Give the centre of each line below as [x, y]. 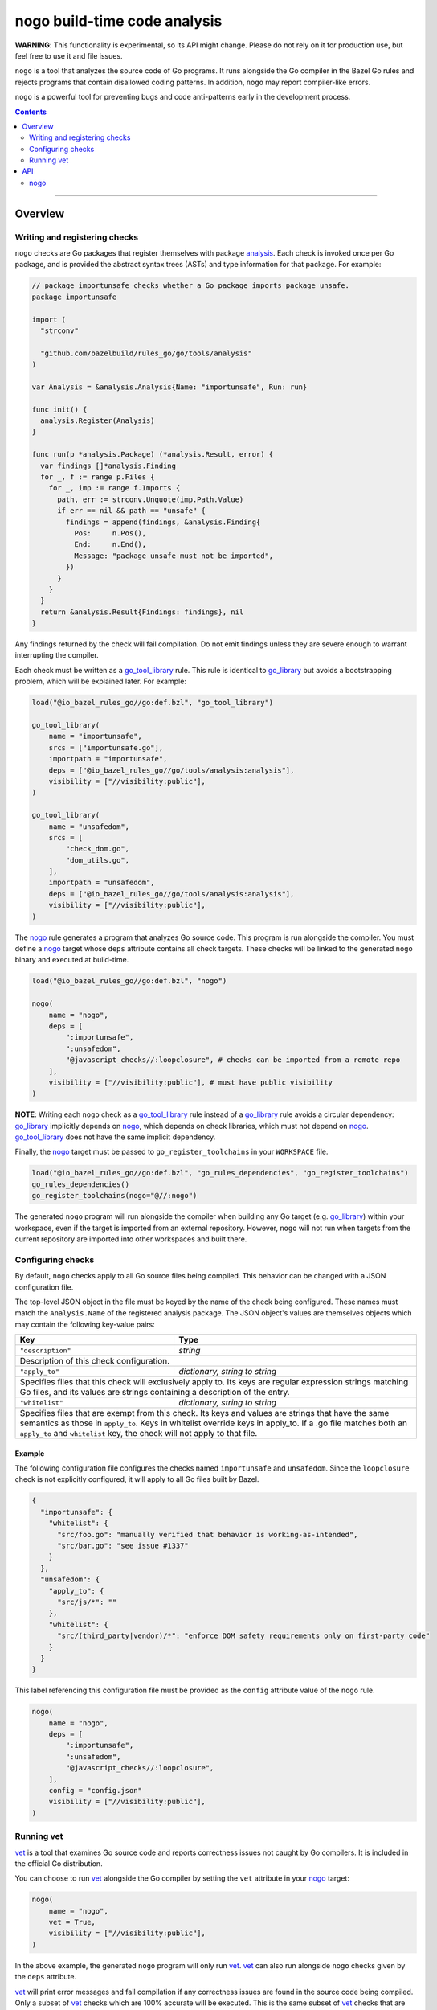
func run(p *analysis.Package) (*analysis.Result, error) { [153, 455]
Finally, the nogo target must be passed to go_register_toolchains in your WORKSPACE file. [172, 1152]
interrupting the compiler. [57, 655]
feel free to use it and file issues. [69, 55]
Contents [31, 112]
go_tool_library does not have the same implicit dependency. [115, 1137]
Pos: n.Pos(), [110, 533]
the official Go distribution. [59, 1863]
